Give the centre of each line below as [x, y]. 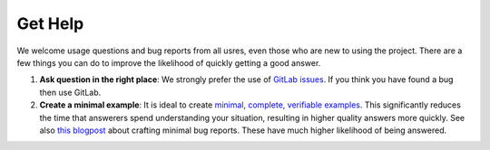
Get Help [50, 23]
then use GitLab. [70, 92]
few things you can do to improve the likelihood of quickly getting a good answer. [169, 62]
